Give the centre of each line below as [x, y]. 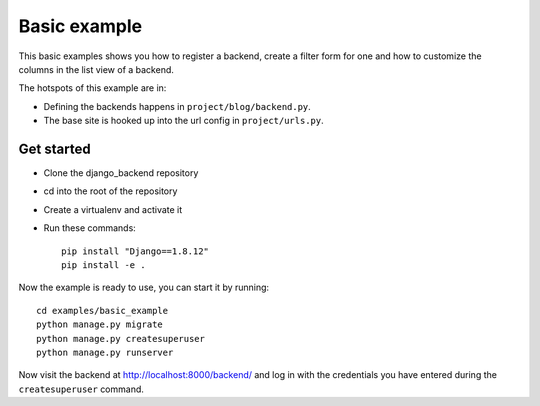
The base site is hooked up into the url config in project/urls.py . [183, 121]
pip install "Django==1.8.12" [135, 251]
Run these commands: [90, 228]
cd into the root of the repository [110, 191]
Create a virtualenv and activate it [113, 209]
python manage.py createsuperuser [120, 338]
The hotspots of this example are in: [92, 88]
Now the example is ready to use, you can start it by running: [144, 287]
